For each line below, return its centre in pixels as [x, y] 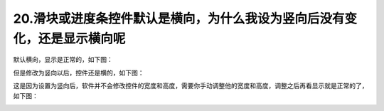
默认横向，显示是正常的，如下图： [63, 60]
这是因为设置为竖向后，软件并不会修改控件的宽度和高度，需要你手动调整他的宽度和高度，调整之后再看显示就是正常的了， [191, 86]
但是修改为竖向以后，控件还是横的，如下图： [79, 73]
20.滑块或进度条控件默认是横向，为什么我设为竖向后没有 [179, 18]
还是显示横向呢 [82, 38]
